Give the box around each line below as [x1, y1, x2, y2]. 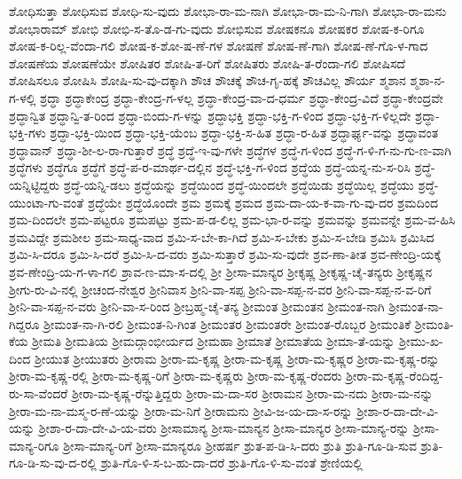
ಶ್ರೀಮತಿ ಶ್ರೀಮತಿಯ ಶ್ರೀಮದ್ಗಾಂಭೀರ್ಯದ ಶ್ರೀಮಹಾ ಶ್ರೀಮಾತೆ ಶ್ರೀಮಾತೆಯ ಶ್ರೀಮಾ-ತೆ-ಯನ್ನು [32, 332, 395, 350]
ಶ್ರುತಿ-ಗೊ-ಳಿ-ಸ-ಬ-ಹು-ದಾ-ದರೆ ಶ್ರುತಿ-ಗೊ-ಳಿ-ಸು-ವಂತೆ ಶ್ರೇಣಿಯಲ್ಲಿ [100, 453, 363, 472]
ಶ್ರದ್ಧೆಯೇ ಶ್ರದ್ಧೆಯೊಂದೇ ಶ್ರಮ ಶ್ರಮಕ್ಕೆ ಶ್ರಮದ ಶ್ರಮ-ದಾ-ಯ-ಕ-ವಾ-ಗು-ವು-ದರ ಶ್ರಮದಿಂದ [87, 192, 438, 211]
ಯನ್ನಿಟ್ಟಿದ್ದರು [9, 175, 59, 193]
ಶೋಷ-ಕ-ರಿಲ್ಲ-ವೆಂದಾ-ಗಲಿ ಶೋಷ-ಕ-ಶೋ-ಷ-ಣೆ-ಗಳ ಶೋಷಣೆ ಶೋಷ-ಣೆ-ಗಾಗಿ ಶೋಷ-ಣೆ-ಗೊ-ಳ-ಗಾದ [9, 36, 428, 55]
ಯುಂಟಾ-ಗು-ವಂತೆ [9, 192, 84, 211]
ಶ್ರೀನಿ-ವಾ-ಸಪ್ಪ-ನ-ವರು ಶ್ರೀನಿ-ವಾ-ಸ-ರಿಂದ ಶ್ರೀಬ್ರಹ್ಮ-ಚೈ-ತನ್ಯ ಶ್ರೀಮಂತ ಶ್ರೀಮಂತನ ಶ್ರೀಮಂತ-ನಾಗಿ [9, 297, 385, 316]
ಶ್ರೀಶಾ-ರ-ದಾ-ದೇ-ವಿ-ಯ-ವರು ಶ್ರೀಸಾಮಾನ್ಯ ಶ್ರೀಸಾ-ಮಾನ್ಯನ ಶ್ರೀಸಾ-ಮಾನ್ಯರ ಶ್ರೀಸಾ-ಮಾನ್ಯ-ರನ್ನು [38, 419, 410, 437]
